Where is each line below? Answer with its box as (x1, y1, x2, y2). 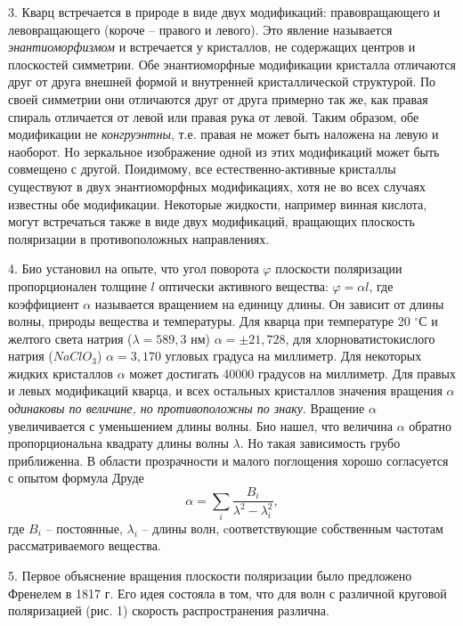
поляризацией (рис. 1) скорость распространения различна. (8, 601, 329, 620)
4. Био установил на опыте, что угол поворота (8, 259, 259, 278)
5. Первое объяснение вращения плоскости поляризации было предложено (8, 566, 412, 585)
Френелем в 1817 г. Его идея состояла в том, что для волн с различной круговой (8, 583, 447, 602)
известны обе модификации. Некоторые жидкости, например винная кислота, (8, 194, 427, 213)
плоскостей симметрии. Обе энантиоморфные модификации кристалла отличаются (8, 54, 456, 73)
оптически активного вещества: (158, 276, 329, 295)
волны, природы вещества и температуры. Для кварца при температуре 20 (8, 312, 410, 330)
